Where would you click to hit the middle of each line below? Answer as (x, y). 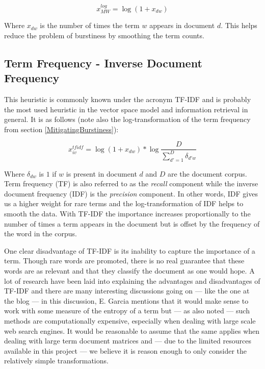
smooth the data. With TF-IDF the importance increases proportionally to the (127, 213)
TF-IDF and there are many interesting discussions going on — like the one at (127, 291)
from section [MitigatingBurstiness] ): (61, 129)
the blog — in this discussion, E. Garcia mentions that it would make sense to (126, 300)
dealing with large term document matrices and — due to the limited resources (128, 341)
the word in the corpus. (41, 233)
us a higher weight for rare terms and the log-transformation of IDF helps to (124, 203)
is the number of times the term (90, 25)
